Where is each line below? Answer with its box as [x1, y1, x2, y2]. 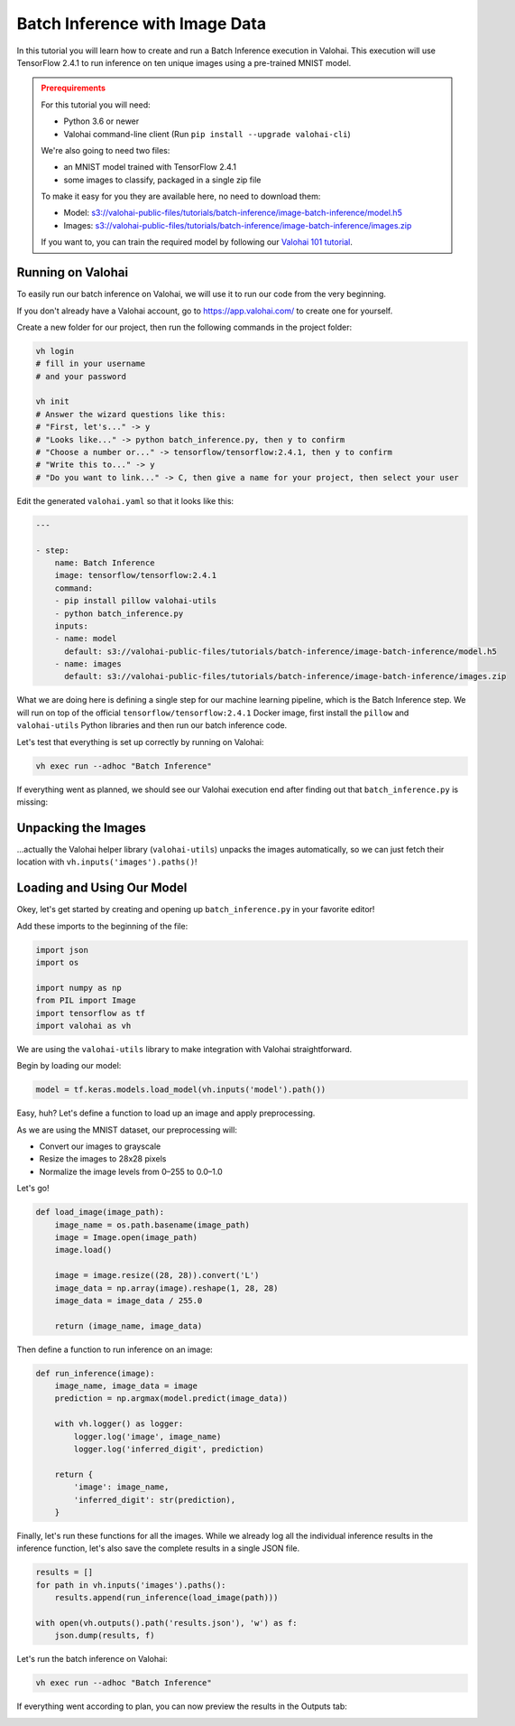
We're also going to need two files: [41, 145, 170, 155]
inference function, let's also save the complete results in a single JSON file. [16, 1543, 300, 1553]
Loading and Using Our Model [16, 881, 188, 896]
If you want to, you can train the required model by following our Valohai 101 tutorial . [41, 237, 354, 247]
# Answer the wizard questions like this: [35, 409, 226, 419]
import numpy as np [35, 983, 122, 993]
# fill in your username [35, 359, 146, 369]
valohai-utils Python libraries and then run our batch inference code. [16, 720, 288, 731]
